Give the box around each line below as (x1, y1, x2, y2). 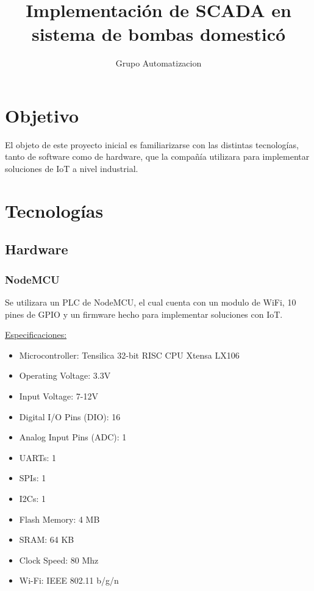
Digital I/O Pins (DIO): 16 (19, 410, 121, 423)
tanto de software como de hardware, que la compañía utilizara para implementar (5, 150, 310, 163)
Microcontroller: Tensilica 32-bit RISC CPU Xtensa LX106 (19, 348, 240, 361)
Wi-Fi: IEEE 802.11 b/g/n (19, 574, 119, 587)
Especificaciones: (5, 328, 67, 341)
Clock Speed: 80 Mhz (19, 553, 99, 566)
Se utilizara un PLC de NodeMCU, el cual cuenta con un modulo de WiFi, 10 (5, 296, 296, 308)
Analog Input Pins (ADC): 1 (19, 431, 127, 443)
